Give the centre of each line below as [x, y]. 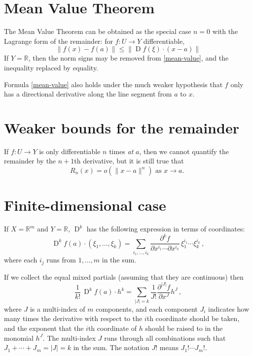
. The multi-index [69, 338]
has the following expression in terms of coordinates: [166, 229]
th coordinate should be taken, [193, 318]
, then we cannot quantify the [184, 151]
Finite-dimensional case [85, 205]
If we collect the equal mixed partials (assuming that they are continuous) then [124, 276]
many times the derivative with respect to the [73, 318]
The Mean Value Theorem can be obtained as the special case [98, 31]
